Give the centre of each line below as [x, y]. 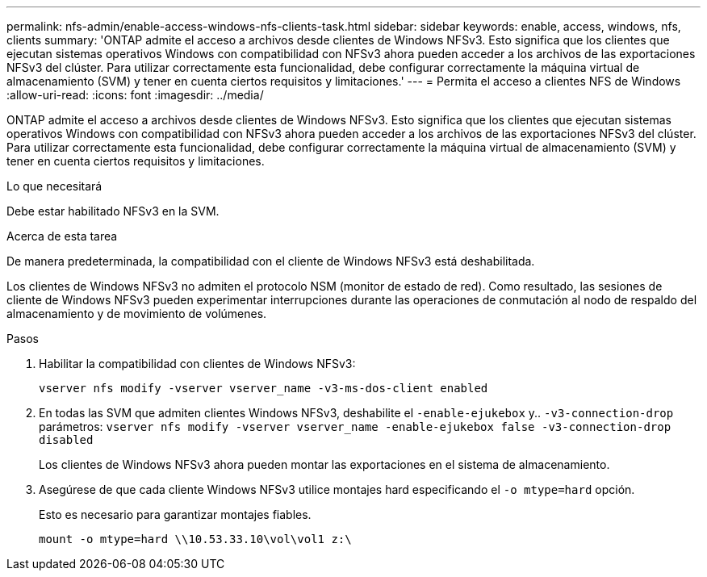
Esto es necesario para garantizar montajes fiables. [175, 514]
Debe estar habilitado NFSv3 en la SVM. [113, 211]
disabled [66, 440]
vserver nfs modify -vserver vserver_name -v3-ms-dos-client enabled [264, 388]
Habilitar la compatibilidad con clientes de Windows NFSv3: [197, 364]
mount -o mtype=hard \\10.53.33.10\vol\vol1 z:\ [195, 539]
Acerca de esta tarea [62, 236]
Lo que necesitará [54, 186]
